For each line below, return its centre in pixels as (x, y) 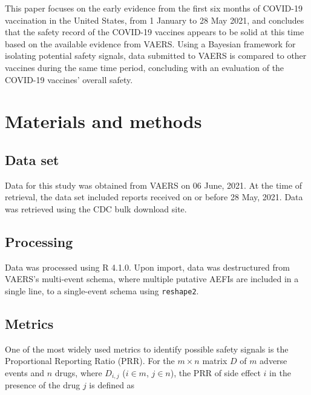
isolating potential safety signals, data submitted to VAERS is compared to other (156, 56)
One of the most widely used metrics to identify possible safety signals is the (147, 349)
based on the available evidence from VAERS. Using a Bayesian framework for (150, 43)
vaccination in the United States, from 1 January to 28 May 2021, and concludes (155, 20)
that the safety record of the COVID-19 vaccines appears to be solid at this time (155, 32)
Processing (39, 241)
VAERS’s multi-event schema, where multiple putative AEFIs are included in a (152, 279)
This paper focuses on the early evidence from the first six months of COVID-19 (154, 8)
